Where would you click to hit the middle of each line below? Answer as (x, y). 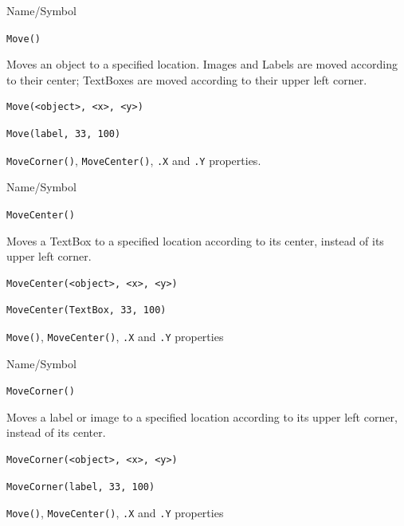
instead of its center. (56, 432)
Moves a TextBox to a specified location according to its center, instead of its (195, 240)
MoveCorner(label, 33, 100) (81, 487)
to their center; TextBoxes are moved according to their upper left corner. (187, 79)
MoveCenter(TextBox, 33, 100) (86, 310)
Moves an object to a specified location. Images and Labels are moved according (202, 64)
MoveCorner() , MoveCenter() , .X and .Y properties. (134, 160)
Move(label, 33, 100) (64, 134)
